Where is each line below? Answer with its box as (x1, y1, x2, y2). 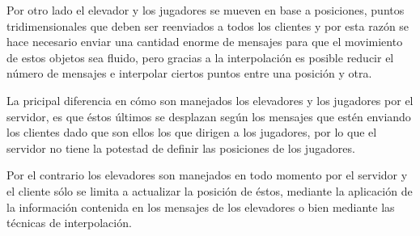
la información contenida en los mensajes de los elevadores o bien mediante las (6, 198, 395, 215)
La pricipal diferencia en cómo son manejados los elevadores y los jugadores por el (6, 91, 414, 108)
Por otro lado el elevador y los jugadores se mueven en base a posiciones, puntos (6, 2, 405, 18)
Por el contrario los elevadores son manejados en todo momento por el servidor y (6, 166, 408, 183)
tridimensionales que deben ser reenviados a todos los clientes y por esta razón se (6, 17, 409, 34)
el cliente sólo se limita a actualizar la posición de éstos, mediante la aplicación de (6, 182, 413, 199)
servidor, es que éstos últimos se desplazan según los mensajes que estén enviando (6, 107, 411, 124)
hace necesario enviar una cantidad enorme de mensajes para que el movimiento (6, 33, 403, 50)
